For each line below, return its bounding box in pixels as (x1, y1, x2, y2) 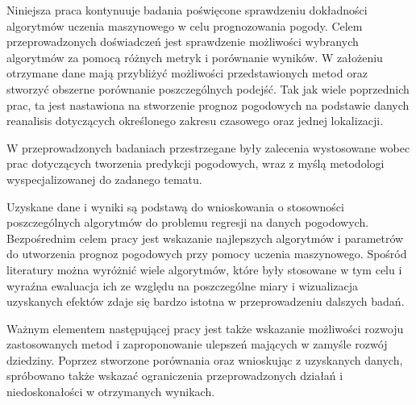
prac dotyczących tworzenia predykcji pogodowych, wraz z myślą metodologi (6, 155, 385, 172)
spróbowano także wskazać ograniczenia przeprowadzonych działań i (6, 367, 343, 384)
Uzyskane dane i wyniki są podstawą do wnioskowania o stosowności (6, 198, 344, 215)
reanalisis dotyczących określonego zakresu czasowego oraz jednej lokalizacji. (6, 112, 384, 129)
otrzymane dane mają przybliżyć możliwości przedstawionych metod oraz (6, 65, 368, 81)
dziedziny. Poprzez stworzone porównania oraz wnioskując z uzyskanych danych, (6, 351, 403, 368)
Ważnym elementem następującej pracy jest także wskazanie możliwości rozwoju (6, 319, 404, 336)
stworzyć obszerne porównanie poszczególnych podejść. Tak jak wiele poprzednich (6, 80, 410, 97)
